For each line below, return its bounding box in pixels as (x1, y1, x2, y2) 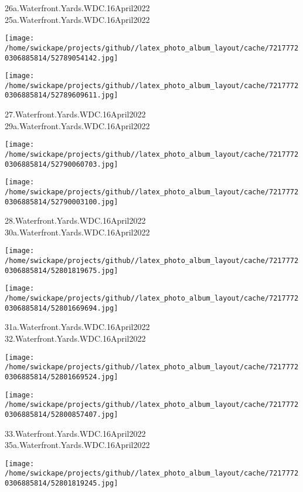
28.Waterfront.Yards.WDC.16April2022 (5, 214, 146, 227)
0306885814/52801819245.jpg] (5, 479, 118, 487)
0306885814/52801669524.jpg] (5, 372, 118, 381)
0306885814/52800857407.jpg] (5, 410, 118, 419)
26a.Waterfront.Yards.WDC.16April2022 (5, 2, 150, 14)
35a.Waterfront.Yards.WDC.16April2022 (5, 439, 150, 451)
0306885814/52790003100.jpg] (5, 197, 118, 206)
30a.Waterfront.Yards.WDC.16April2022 (5, 225, 150, 238)
